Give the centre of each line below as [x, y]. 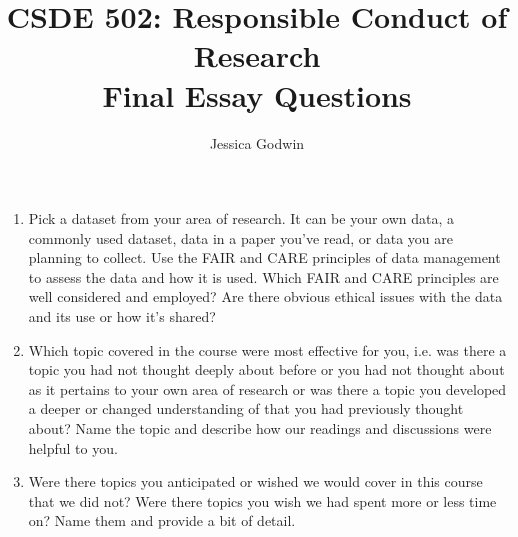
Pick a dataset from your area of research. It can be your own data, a [241, 218]
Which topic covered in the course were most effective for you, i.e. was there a [267, 349]
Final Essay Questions [257, 94]
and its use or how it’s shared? [122, 316]
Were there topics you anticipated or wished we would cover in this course [255, 481]
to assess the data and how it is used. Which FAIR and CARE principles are [263, 276]
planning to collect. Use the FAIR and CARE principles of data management [264, 257]
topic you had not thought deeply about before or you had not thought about [266, 369]
